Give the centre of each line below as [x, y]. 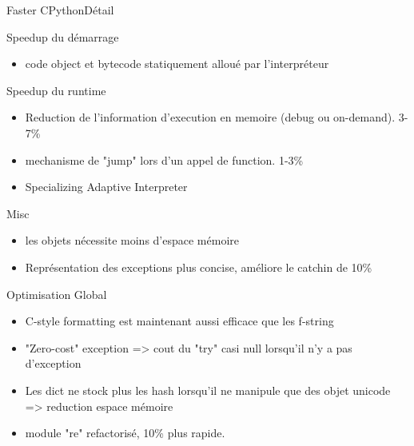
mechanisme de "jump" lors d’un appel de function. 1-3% [164, 159]
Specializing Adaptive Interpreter [106, 187]
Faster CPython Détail [60, 10]
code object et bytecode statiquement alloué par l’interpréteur [177, 64]
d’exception [53, 363]
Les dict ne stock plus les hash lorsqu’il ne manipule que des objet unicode [208, 390]
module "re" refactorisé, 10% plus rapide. [125, 433]
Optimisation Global [57, 294]
